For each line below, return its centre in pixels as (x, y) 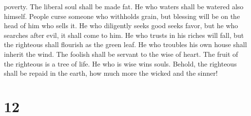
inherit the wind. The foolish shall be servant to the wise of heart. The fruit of (121, 54)
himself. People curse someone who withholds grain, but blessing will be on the (122, 16)
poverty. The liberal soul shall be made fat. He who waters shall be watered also (124, 6)
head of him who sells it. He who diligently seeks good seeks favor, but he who (121, 25)
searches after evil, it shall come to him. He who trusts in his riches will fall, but (124, 35)
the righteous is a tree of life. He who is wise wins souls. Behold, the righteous (120, 63)
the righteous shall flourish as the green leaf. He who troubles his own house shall (125, 44)
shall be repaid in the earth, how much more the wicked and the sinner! (111, 73)
